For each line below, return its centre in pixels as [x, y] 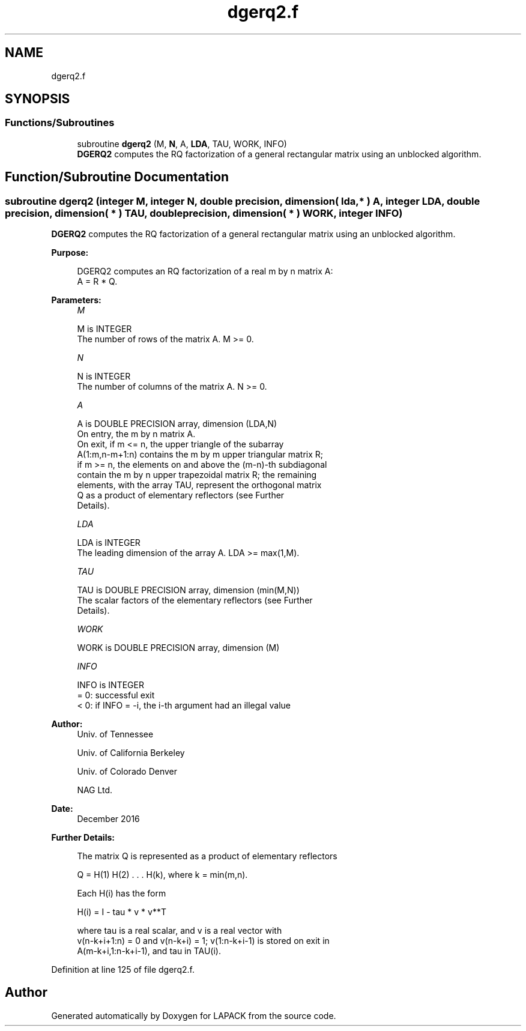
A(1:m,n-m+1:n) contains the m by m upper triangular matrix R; [200, 455]
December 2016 [108, 819]
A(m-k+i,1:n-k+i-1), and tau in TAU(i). [149, 951]
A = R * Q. [97, 282]
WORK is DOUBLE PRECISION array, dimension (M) [178, 648]
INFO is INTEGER [110, 685]
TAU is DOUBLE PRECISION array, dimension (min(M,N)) [188, 590]
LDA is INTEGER [109, 543]
